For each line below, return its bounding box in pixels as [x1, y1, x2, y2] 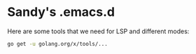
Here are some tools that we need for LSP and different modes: [7, 27, 190, 35]
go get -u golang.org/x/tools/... [7, 40, 108, 47]
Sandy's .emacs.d [7, 4, 115, 20]
